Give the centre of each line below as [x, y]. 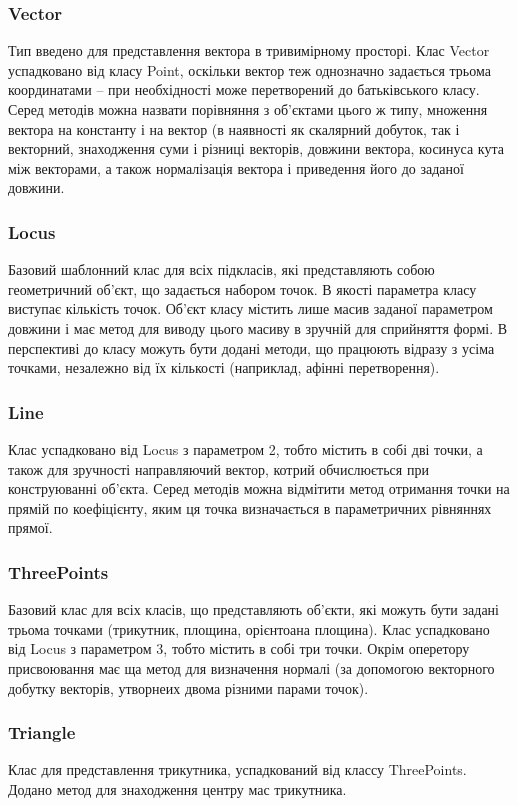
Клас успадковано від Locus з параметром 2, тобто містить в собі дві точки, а [245, 448]
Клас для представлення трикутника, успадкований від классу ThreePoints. [237, 769]
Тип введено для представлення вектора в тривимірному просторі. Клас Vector [249, 50]
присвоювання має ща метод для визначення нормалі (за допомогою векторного [251, 667]
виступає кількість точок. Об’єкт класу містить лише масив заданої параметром [250, 308]
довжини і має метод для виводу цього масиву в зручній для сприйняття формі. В [258, 327]
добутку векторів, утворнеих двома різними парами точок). [188, 687]
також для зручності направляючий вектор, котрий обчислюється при [218, 468]
